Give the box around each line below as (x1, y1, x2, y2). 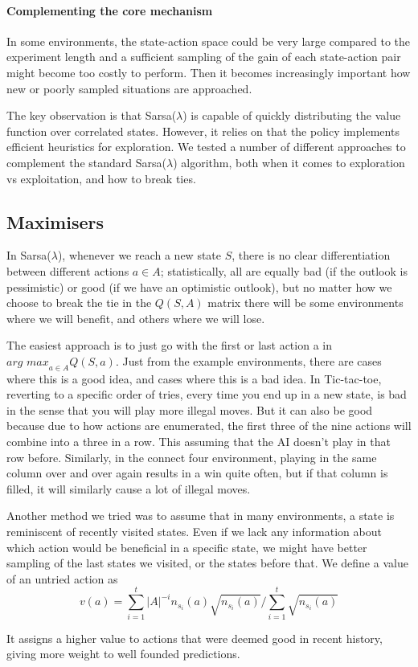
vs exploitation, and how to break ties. (6, 170, 196, 186)
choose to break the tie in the (6, 294, 152, 311)
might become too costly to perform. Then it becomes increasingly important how (6, 63, 411, 80)
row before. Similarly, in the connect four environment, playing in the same (6, 448, 377, 465)
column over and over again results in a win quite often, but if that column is (6, 464, 388, 481)
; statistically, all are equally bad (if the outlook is (160, 262, 408, 279)
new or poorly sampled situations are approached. (6, 80, 252, 96)
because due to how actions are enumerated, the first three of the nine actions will (6, 417, 412, 434)
